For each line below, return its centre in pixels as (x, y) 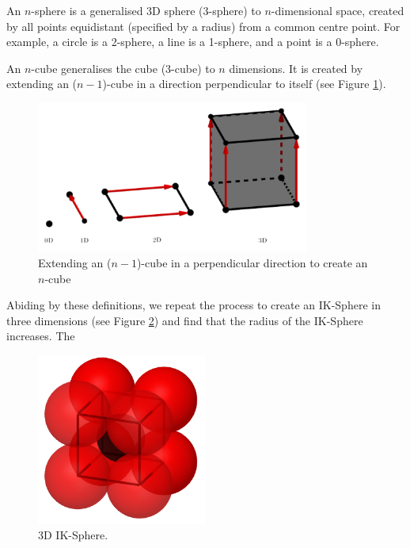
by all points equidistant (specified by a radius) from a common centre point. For (203, 26)
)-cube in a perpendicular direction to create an (252, 263)
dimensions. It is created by (296, 68)
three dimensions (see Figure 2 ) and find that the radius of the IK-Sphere (185, 320)
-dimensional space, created (338, 10)
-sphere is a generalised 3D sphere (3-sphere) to (146, 10)
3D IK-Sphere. (73, 535)
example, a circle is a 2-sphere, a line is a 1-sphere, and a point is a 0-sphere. (193, 42)
